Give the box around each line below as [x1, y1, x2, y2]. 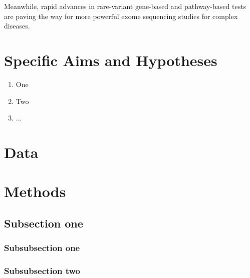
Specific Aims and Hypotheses [4, 49, 217, 70]
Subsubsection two [4, 264, 81, 276]
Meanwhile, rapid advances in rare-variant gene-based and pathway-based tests [4, 1, 246, 11]
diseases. [4, 20, 30, 31]
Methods [4, 181, 66, 201]
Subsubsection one [4, 241, 80, 254]
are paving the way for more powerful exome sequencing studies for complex [4, 10, 238, 21]
